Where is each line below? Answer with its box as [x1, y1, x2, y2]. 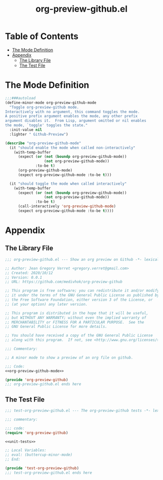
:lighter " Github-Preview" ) [9, 132, 68, 137]
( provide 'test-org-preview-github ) [5, 466, 79, 471]
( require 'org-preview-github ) [5, 430, 68, 435]
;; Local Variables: [5, 448, 47, 453]
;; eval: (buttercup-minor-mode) [5, 452, 73, 458]
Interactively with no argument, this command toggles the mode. [5, 109, 140, 114]
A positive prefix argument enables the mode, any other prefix [5, 114, 138, 119]
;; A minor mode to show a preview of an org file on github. [5, 355, 133, 360]
